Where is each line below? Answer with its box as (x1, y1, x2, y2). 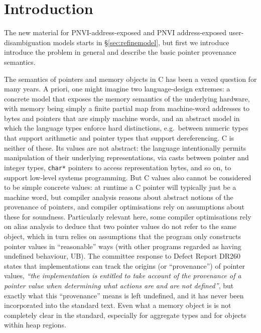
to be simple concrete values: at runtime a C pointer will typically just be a (4, 182, 236, 192)
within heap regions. (4, 319, 66, 330)
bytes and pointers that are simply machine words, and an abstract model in (4, 113, 240, 123)
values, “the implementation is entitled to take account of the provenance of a (4, 270, 241, 281)
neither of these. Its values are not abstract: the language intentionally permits (4, 142, 246, 153)
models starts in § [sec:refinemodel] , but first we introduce (53, 37, 229, 47)
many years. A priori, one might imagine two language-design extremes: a (4, 83, 230, 94)
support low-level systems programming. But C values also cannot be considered (4, 172, 251, 182)
